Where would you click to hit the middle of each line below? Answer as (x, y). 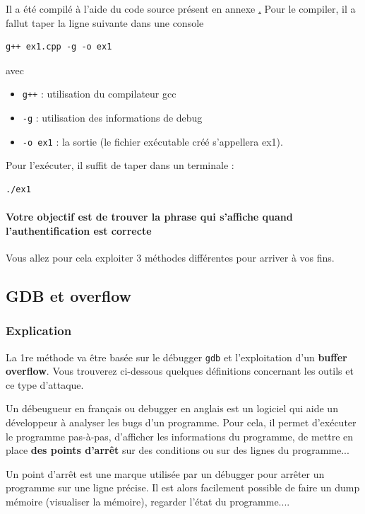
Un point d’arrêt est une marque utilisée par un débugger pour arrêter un (165, 473)
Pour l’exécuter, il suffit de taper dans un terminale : (120, 165)
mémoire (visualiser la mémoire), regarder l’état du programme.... (148, 501)
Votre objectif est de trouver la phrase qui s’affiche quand (149, 217)
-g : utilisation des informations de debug (112, 118)
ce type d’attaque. (45, 384)
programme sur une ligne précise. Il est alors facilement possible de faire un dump (183, 487)
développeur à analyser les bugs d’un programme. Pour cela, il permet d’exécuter (181, 422)
